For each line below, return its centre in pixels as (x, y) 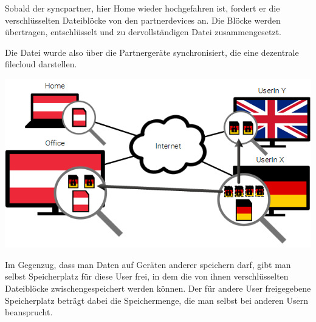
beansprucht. (29, 312)
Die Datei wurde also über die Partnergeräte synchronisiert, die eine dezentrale (152, 52)
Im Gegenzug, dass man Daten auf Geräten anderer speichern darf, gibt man (148, 264)
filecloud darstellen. (41, 64)
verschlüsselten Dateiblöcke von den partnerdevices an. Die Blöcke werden (143, 20)
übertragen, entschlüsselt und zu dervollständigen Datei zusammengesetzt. (143, 32)
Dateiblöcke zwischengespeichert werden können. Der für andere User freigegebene (158, 288)
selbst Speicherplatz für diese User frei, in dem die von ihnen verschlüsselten (147, 276)
